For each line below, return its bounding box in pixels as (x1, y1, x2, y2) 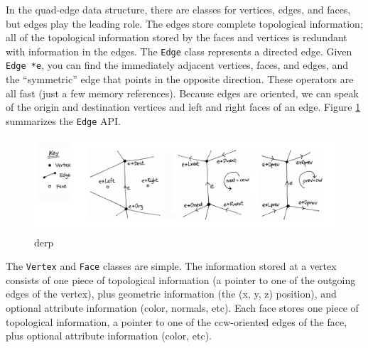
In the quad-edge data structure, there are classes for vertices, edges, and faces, (6, 2, 351, 16)
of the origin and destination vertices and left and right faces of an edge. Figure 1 (6, 99, 361, 114)
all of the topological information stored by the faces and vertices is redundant (6, 30, 347, 45)
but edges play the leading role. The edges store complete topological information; (6, 16, 363, 31)
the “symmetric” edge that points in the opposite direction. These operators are (6, 72, 354, 87)
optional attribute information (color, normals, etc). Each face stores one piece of (6, 300, 359, 315)
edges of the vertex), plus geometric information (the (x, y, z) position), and (6, 286, 337, 301)
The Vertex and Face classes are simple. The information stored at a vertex (6, 259, 337, 273)
